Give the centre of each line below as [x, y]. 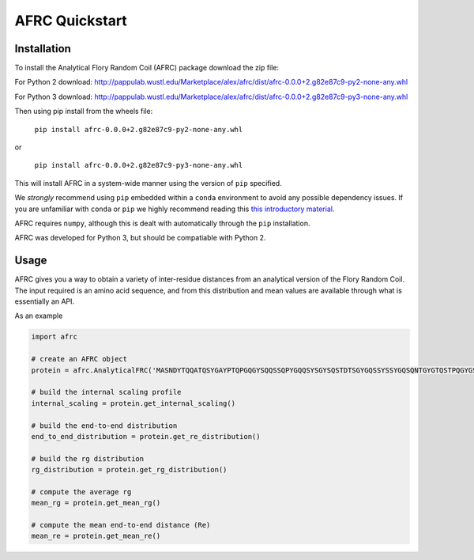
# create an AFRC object [79, 359]
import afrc [55, 337]
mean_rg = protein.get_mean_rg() [96, 503]
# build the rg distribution [88, 458]
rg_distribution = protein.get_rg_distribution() [129, 470]
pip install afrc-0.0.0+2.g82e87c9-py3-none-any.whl [139, 165]
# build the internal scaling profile [106, 392]
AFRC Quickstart [71, 21]
